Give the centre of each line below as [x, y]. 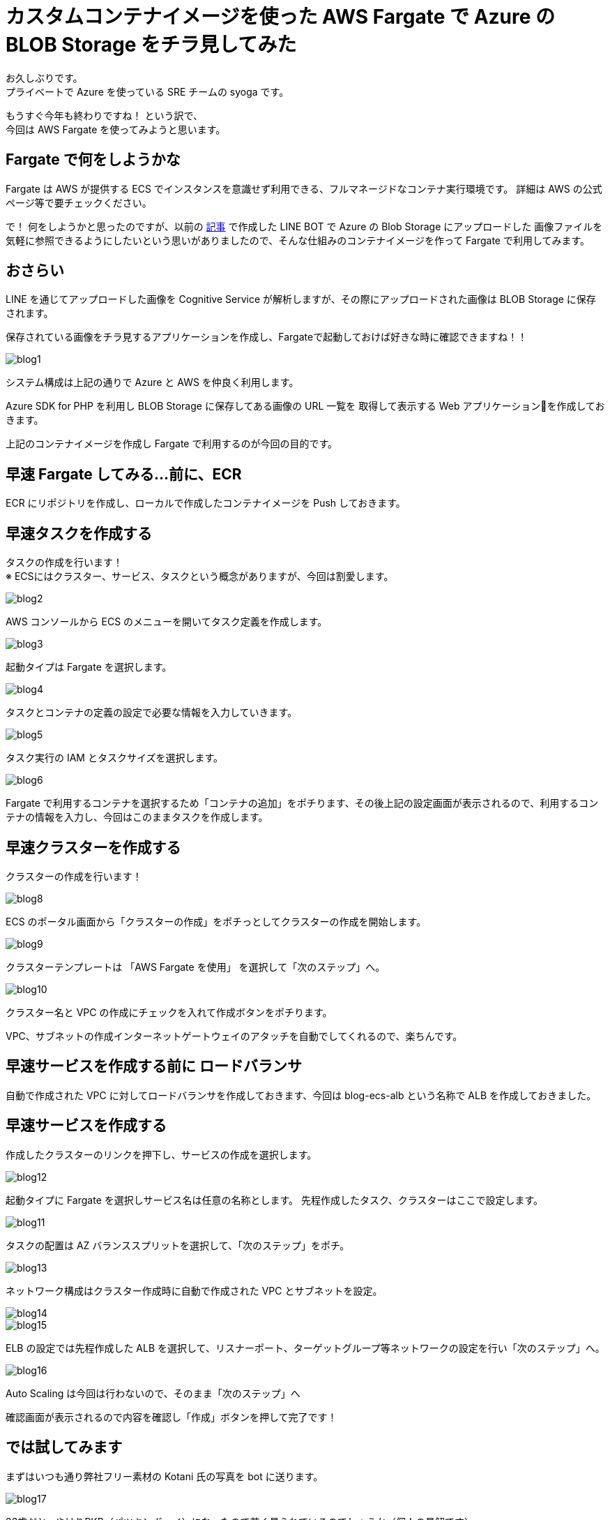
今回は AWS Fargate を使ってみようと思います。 [116, 129]
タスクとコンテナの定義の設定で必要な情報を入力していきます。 [152, 713]
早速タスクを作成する [79, 533]
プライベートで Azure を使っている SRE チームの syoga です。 [147, 91]
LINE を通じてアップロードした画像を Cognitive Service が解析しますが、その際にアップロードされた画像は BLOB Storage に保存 [301, 299]
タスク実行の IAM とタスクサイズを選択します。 [115, 758]
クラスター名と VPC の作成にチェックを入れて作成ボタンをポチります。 [169, 1012]
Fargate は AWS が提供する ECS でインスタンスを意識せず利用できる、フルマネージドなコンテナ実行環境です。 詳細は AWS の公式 [304, 188]
